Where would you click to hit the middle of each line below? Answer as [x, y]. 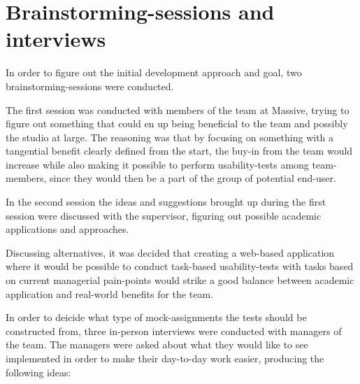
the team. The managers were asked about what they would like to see [157, 344]
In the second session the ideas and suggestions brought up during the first [166, 202]
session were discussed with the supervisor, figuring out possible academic [164, 215]
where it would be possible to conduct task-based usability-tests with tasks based [180, 266]
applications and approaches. [67, 229]
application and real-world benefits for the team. [109, 293]
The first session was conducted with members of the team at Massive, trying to [178, 109]
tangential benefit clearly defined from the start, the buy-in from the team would [179, 151]
